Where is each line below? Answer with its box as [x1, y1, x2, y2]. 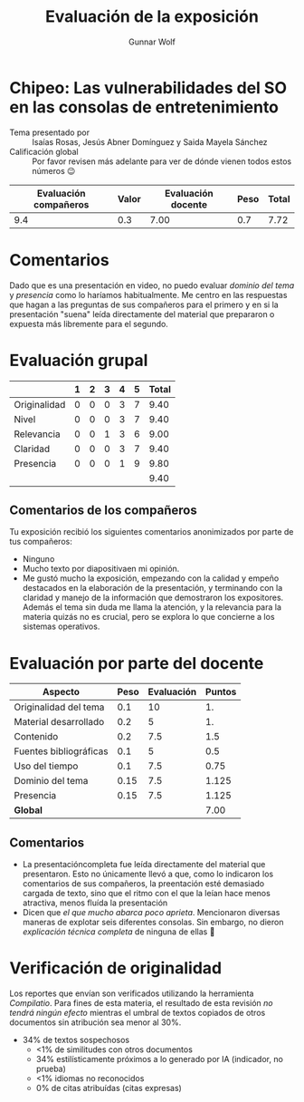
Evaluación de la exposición [44, 6, 260, 27]
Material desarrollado [14, 716, 105, 729]
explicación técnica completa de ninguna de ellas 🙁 [22, 926, 215, 937]
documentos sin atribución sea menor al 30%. [9, 1017, 182, 1028]
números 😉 [32, 165, 76, 176]
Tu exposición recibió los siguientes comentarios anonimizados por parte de [9, 527, 294, 537]
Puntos [204, 686, 237, 699]
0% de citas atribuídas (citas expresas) [35, 1083, 183, 1094]
